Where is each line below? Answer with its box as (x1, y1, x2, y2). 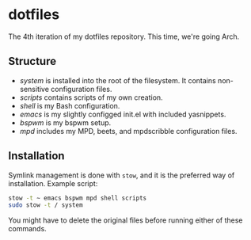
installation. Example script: (8, 178, 98, 188)
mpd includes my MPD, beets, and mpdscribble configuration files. (19, 126, 238, 135)
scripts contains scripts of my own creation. (19, 93, 164, 102)
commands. (8, 224, 48, 234)
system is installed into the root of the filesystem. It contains (19, 75, 216, 85)
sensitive (19, 84, 50, 93)
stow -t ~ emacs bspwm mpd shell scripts (8, 194, 147, 202)
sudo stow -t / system (8, 201, 83, 209)
